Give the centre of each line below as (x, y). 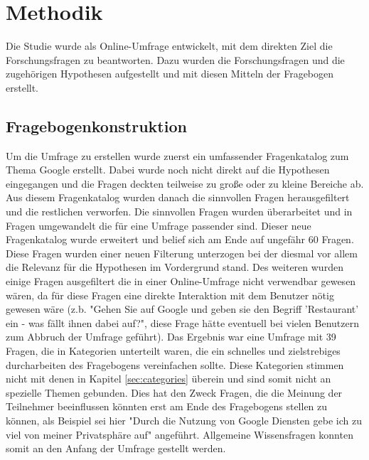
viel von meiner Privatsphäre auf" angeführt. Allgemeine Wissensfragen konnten (180, 434)
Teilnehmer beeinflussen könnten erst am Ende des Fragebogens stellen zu (167, 406)
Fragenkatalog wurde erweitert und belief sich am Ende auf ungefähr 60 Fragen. (180, 239)
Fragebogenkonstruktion (96, 125)
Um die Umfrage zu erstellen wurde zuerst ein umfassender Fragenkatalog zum (177, 155)
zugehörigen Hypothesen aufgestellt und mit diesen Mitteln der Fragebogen (170, 74)
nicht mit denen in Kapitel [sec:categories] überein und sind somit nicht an (169, 379)
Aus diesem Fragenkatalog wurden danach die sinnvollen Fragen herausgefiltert (178, 197)
